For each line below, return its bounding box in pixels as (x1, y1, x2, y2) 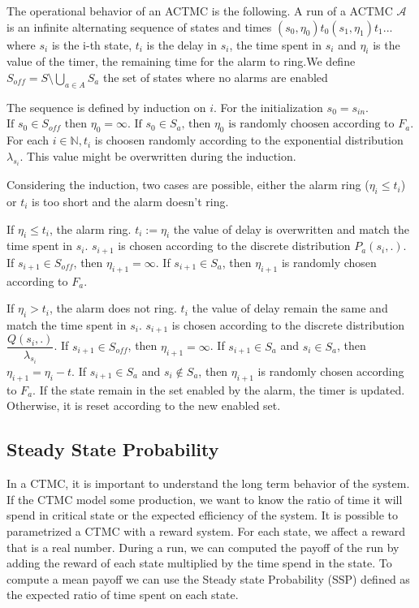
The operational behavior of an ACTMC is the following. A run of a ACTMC (6, 2, 393, 19)
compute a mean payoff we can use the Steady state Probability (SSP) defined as (6, 570, 410, 587)
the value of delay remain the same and (192, 300, 388, 317)
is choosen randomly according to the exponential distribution (94, 132, 404, 149)
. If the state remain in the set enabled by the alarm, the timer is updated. (32, 381, 405, 398)
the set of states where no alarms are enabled (102, 68, 328, 85)
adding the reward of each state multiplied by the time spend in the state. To (6, 554, 392, 571)
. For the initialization (214, 98, 323, 115)
